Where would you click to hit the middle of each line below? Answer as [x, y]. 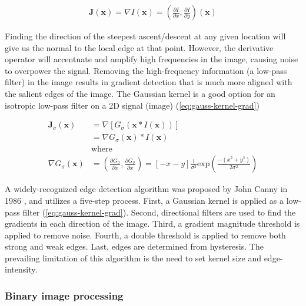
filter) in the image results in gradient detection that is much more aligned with [149, 82]
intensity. [21, 269]
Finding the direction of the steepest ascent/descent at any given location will [145, 36]
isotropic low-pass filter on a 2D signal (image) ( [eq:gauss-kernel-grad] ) [132, 105]
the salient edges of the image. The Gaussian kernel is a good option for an [140, 93]
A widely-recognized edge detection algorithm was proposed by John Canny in [146, 189]
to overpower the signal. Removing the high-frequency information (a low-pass [146, 70]
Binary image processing [64, 295]
